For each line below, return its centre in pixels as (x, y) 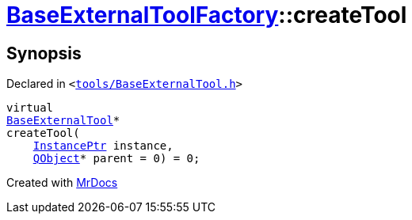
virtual (30, 108)
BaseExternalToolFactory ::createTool (207, 15)
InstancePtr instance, (103, 146)
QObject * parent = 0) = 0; (116, 159)
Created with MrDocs (62, 183)
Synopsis (44, 53)
